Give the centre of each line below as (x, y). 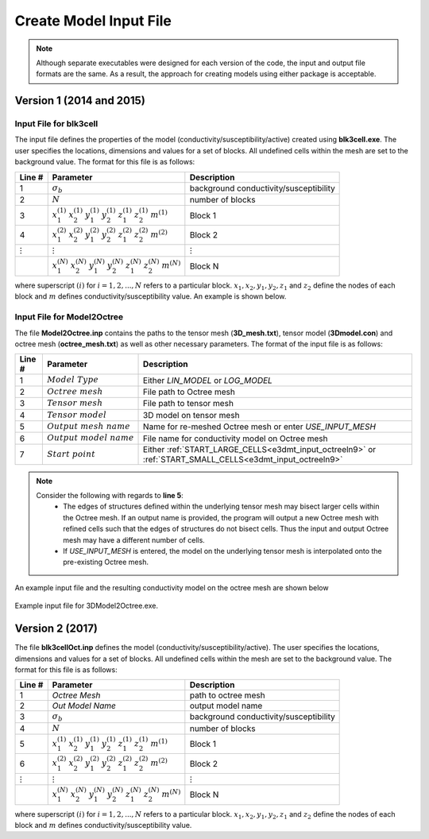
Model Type (73, 380)
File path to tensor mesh (189, 404)
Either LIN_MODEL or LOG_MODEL (208, 380)
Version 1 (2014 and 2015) (80, 101)
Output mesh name (89, 426)
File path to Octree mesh (189, 392)
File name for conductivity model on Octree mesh (236, 439)
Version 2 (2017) (56, 629)
